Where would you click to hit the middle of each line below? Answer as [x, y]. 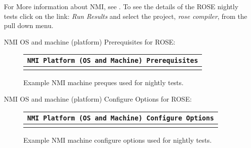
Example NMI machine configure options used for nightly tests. [117, 140]
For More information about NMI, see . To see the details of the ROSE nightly [121, 6]
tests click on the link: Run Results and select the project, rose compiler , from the [126, 16]
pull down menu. [29, 25]
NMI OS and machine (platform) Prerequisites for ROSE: [90, 41]
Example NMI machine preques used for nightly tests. [103, 82]
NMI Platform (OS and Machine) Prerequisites [113, 61]
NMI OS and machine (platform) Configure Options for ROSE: [98, 98]
